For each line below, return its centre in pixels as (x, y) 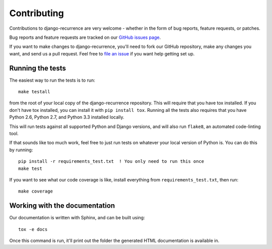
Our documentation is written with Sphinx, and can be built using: (77, 218)
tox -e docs (33, 229)
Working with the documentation (62, 206)
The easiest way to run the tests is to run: (52, 80)
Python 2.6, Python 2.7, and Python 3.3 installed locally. (67, 117)
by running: (21, 150)
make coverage (36, 191)
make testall (34, 92)
